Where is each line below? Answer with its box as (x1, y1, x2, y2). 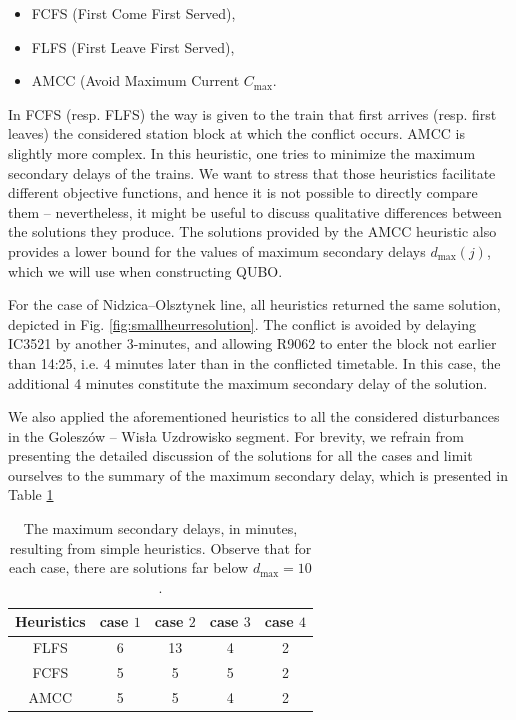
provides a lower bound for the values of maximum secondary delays (8, 240, 426, 261)
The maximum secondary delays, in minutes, (23, 518, 298, 539)
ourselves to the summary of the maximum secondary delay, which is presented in (8, 464, 508, 485)
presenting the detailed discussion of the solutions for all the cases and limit (8, 445, 473, 466)
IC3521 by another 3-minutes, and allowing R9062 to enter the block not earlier (8, 333, 497, 354)
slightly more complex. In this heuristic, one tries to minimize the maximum (8, 142, 476, 163)
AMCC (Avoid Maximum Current (31, 70, 240, 91)
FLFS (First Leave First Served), (31, 36, 235, 57)
